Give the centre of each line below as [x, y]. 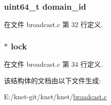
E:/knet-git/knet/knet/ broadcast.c [55, 97]
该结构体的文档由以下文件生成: [52, 80]
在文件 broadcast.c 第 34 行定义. [53, 64]
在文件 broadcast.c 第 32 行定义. [53, 24]
